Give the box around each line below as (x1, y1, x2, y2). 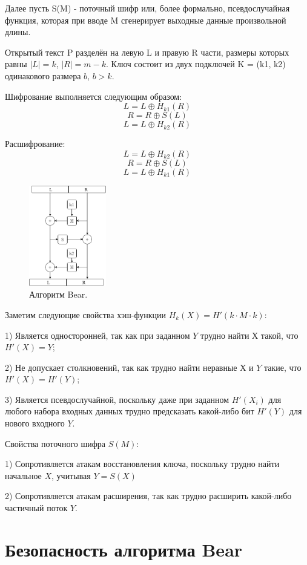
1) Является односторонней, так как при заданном (5, 328, 190, 341)
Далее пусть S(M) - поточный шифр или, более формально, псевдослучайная (5, 2, 290, 14)
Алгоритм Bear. (29, 288, 88, 301)
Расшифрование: (5, 137, 65, 150)
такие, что (264, 361, 302, 373)
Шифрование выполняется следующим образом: (5, 90, 182, 102)
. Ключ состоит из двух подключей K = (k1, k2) (106, 57, 286, 70)
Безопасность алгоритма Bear (5, 537, 243, 561)
